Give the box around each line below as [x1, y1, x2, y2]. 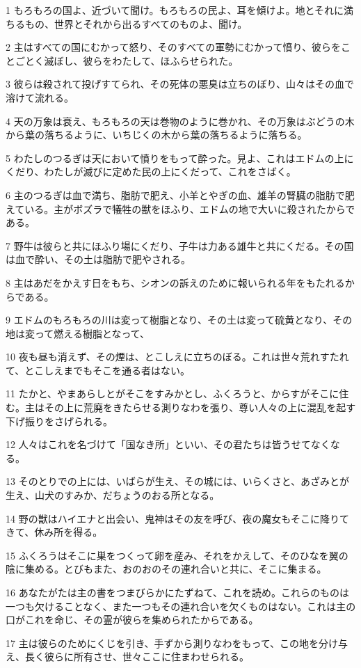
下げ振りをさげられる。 [6, 413, 113, 428]
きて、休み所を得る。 [6, 525, 103, 539]
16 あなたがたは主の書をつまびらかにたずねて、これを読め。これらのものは [6, 585, 349, 599]
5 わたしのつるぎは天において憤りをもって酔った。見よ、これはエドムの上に [6, 150, 354, 165]
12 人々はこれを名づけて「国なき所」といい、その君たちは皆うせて [6, 437, 311, 452]
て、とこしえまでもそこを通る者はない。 [6, 363, 191, 377]
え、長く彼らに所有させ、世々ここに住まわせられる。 [6, 649, 249, 664]
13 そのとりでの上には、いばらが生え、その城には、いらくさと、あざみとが [6, 474, 350, 488]
